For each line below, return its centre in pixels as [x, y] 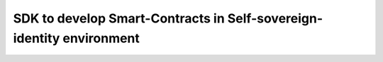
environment [101, 38]
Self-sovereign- [275, 18]
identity [37, 38]
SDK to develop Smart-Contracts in [119, 18]
